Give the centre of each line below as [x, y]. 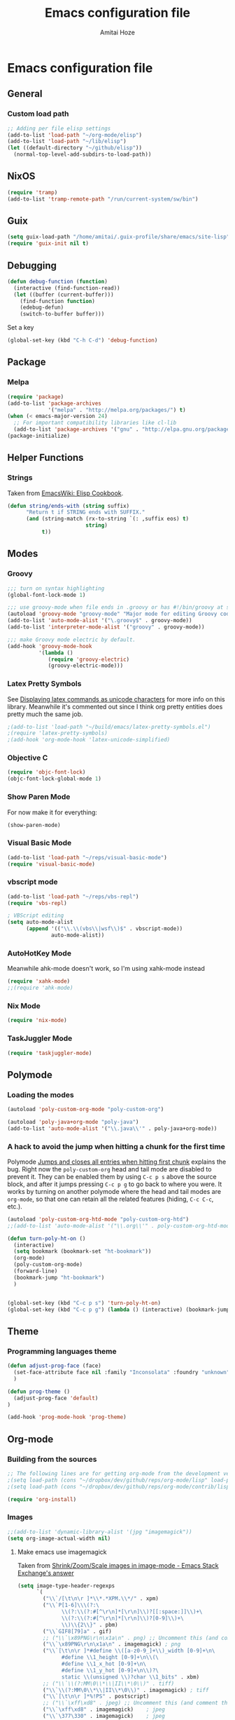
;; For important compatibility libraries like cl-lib [95, 423]
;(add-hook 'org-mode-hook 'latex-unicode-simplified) [89, 740]
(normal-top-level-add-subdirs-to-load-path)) [83, 155]
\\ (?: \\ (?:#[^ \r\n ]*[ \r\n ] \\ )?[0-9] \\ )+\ [123, 1618]
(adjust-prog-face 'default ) [56, 1398]
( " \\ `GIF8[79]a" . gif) [77, 1631]
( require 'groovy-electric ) [89, 659]
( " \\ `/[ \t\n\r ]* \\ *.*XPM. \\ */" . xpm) [101, 1599]
